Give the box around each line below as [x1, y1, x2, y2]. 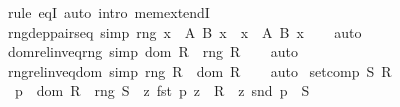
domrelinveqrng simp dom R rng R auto [7, 41, 298, 62]
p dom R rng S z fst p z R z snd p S [14, 80, 310, 101]
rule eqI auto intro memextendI [7, 2, 210, 22]
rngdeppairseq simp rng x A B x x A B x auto [7, 21, 362, 42]
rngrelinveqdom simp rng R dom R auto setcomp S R [7, 60, 392, 81]
